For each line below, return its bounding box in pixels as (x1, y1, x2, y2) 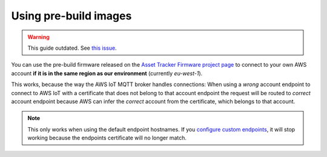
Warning (27, 33, 50, 41)
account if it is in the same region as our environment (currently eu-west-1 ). (11, 70, 203, 77)
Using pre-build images (11, 9, 132, 22)
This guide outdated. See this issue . (27, 44, 117, 52)
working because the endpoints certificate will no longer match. (27, 134, 187, 142)
